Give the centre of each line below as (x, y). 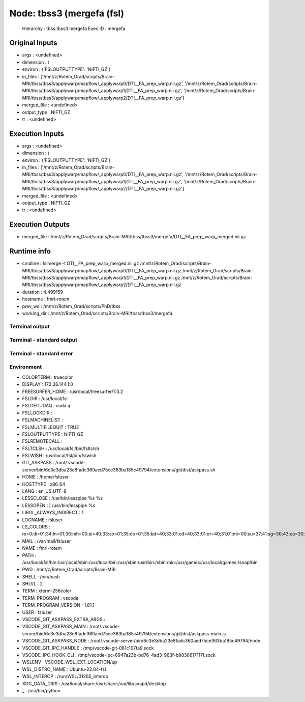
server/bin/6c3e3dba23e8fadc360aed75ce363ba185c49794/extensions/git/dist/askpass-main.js (124, 633)
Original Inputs (33, 43)
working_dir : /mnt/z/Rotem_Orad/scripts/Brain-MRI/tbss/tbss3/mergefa (97, 313)
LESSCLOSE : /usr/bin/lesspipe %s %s (63, 498)
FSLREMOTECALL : (42, 441)
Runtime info (30, 251)
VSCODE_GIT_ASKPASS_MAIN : (55, 627)
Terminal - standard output (43, 340)
